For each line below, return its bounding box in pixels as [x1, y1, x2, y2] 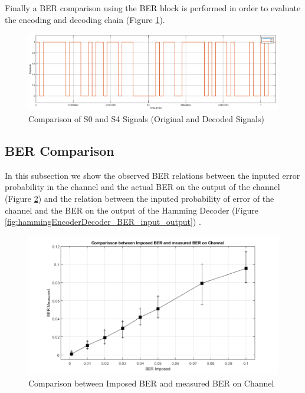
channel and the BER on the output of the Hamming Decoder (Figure [5, 204, 259, 216]
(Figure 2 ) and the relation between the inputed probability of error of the [5, 192, 274, 204]
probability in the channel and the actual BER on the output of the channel [5, 181, 280, 193]
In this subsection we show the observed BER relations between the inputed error [5, 169, 300, 181]
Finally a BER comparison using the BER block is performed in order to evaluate [5, 2, 301, 14]
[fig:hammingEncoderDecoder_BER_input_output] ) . [5, 215, 201, 228]
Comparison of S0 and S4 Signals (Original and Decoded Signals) [28, 112, 264, 125]
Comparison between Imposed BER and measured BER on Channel [28, 376, 274, 389]
